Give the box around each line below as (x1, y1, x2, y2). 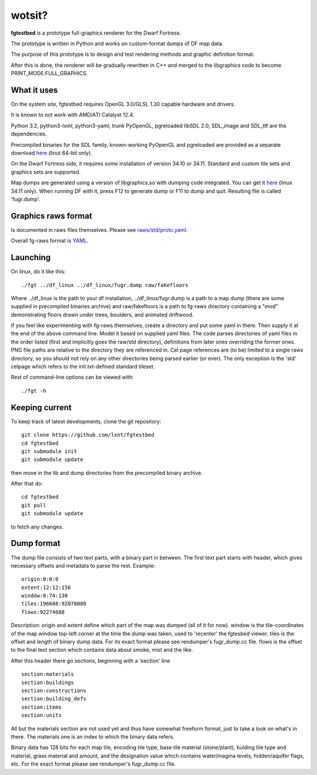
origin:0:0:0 (21, 576, 59, 582)
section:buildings (21, 679, 75, 686)
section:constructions (21, 688, 87, 694)
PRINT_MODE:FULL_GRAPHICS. (11, 70, 88, 77)
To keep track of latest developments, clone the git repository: (11, 417, 161, 425)
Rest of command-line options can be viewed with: (11, 373, 134, 381)
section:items (21, 703, 62, 710)
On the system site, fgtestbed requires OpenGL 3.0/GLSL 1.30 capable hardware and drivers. (11, 100, 235, 108)
